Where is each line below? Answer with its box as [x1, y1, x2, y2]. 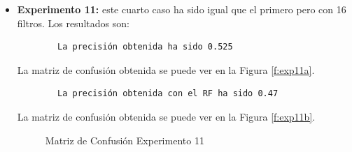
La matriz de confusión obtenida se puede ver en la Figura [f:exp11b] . [17, 109, 316, 123]
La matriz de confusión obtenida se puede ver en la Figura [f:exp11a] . [17, 62, 315, 77]
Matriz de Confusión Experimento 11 [45, 132, 204, 147]
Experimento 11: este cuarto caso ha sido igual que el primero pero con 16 [17, 2, 346, 16]
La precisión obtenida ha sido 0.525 [57, 42, 233, 52]
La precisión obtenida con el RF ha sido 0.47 [57, 89, 279, 99]
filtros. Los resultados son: [17, 15, 129, 30]
